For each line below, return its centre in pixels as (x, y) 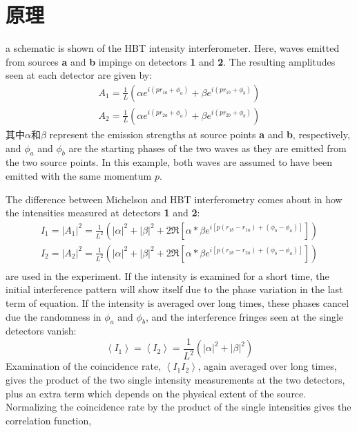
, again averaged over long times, (267, 366)
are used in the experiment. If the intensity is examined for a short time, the (167, 275)
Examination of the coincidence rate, (84, 366)
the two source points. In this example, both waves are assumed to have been (169, 162)
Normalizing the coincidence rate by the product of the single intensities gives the (178, 407)
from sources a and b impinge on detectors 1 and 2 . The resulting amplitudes (171, 61)
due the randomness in (54, 316)
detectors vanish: (41, 331)
